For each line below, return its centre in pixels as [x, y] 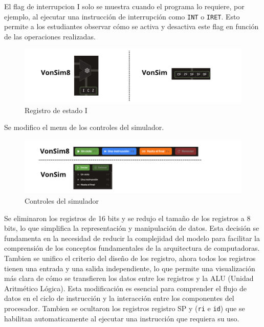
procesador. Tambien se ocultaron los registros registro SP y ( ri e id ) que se [125, 308]
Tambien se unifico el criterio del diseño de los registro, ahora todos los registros [130, 258]
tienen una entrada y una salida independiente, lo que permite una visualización [130, 268]
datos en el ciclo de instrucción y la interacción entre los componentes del [119, 298]
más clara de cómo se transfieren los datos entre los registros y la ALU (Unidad [129, 278]
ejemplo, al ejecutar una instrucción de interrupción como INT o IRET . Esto [122, 16]
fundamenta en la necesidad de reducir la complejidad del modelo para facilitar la [132, 238]
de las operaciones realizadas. [50, 36]
